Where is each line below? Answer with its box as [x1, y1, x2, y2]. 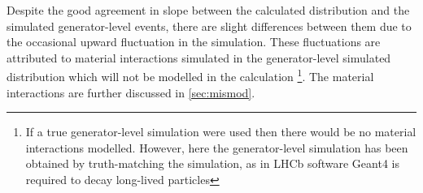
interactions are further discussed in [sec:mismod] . [7, 84, 255, 101]
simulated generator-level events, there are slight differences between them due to [7, 17, 412, 34]
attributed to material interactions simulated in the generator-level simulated [7, 49, 391, 66]
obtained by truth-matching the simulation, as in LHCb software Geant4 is [25, 155, 399, 172]
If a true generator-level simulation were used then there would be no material [25, 123, 416, 140]
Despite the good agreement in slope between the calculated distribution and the [7, 2, 410, 18]
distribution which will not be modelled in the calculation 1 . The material [7, 66, 374, 85]
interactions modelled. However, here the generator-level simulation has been [25, 139, 408, 156]
